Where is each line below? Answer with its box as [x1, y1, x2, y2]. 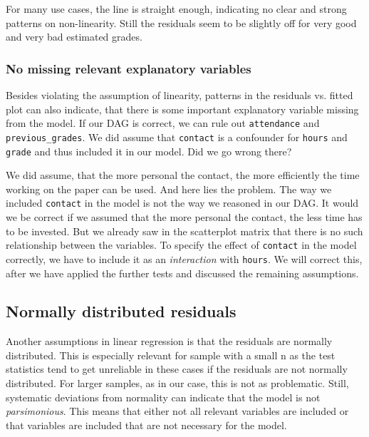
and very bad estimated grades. [6, 29, 142, 44]
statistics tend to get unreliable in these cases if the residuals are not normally [6, 361, 348, 376]
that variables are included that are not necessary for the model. [6, 417, 287, 432]
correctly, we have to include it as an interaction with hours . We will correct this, [6, 251, 363, 266]
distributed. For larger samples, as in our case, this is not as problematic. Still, [6, 376, 349, 391]
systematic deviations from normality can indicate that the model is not [6, 389, 321, 404]
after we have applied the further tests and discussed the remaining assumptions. [6, 265, 359, 280]
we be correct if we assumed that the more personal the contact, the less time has [6, 210, 363, 224]
